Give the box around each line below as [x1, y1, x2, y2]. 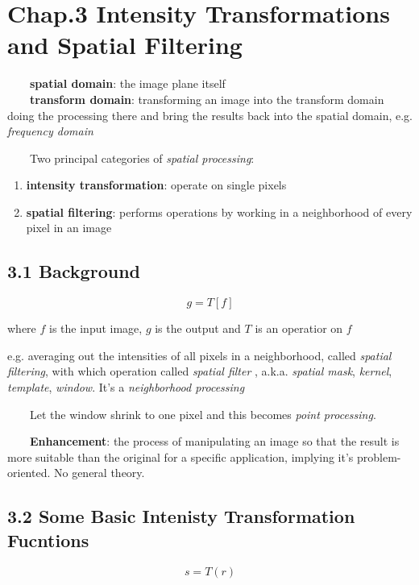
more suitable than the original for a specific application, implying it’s [7, 448, 354, 465]
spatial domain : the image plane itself [30, 75, 226, 92]
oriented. [7, 464, 51, 481]
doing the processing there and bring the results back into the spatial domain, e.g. [7, 106, 413, 123]
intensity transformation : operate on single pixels [26, 176, 287, 193]
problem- [356, 448, 401, 465]
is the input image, [49, 320, 143, 337]
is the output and [155, 320, 241, 337]
